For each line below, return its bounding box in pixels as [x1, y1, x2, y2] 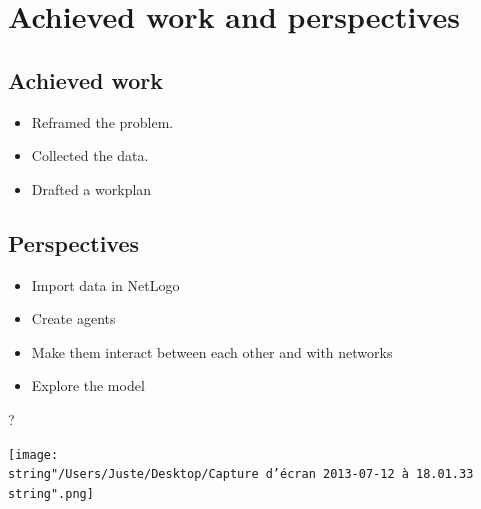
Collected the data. [31, 145, 149, 166]
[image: [8, 447, 59, 462]
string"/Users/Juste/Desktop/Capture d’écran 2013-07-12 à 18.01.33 [8, 467, 474, 482]
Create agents [31, 308, 116, 329]
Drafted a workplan [31, 178, 152, 199]
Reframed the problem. [31, 111, 174, 132]
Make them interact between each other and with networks [31, 341, 393, 362]
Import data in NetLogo [31, 274, 180, 295]
